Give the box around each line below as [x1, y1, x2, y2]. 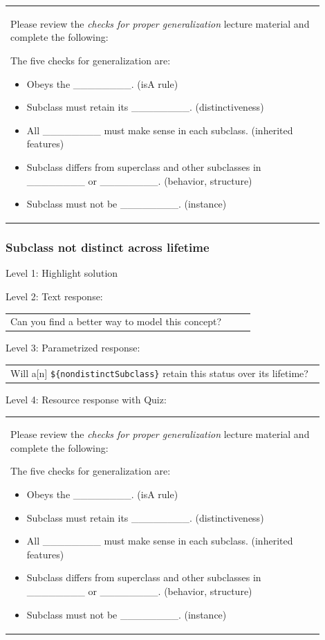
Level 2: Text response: [6, 289, 103, 303]
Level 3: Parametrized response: [6, 340, 140, 355]
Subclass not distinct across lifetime [6, 239, 210, 256]
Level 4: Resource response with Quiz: [6, 392, 167, 406]
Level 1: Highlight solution [6, 266, 118, 280]
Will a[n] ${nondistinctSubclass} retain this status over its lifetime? [10, 365, 308, 380]
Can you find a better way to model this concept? [10, 314, 221, 329]
